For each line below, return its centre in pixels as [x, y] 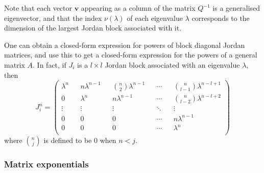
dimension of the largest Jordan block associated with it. [93, 28]
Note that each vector [38, 8]
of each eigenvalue [155, 18]
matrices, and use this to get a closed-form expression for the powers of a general [131, 55]
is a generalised [236, 8]
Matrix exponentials [46, 164]
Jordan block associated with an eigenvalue [172, 64]
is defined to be [68, 140]
